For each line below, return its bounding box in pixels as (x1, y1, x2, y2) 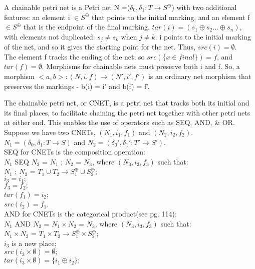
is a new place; (12, 237, 57, 248)
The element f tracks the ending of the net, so (4, 51, 145, 61)
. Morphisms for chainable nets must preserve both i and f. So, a (42, 61, 240, 71)
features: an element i (4, 11, 70, 22)
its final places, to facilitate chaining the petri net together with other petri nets (4, 107, 250, 117)
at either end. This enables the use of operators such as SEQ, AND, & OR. (4, 117, 235, 127)
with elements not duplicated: (4, 31, 95, 41)
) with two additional (171, 2, 237, 12)
